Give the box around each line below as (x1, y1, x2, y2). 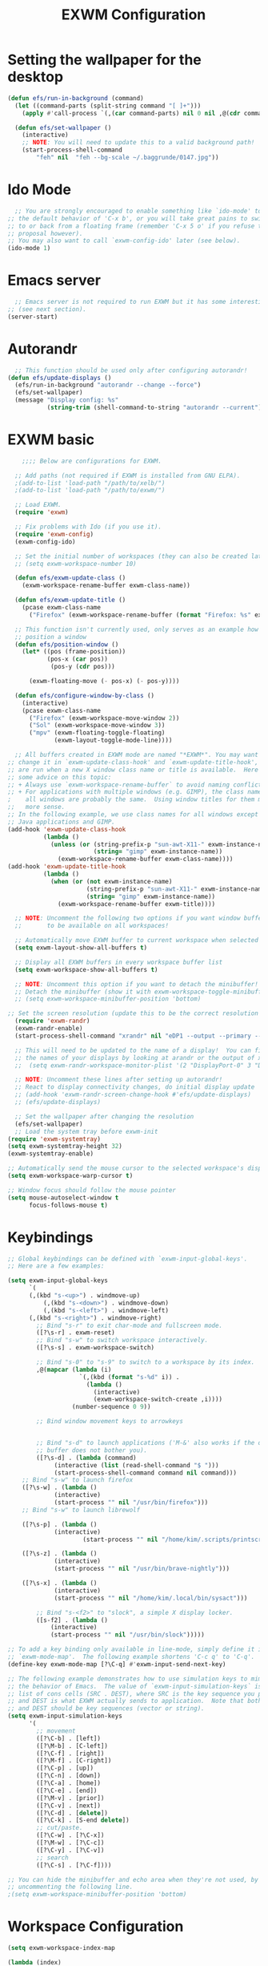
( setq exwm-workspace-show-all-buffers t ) (14, 965, 158, 973)
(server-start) (7, 313, 58, 321)
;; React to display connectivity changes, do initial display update (14, 1083, 255, 1091)
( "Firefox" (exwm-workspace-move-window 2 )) (28, 714, 180, 722)
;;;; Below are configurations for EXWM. (22, 457, 162, 465)
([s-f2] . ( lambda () (36, 1616, 109, 1624)
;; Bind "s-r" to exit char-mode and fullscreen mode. (36, 1321, 223, 1329)
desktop (7, 68, 64, 86)
